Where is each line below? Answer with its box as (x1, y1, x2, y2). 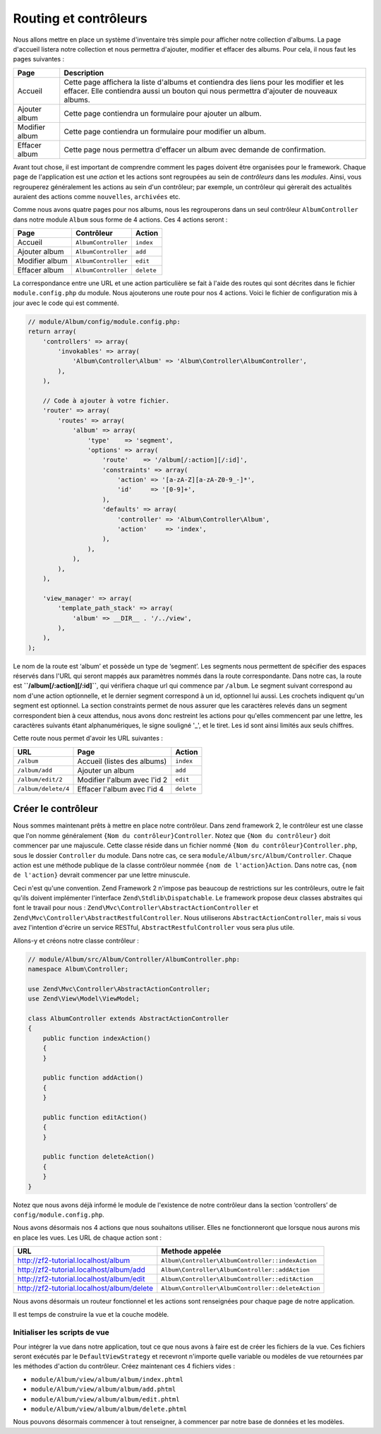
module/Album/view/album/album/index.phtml (30, 1375, 183, 1383)
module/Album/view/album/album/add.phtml (30, 1385, 176, 1394)
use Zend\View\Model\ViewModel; (28, 995, 140, 1003)
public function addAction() (42, 1074, 144, 1082)
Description (64, 68, 104, 78)
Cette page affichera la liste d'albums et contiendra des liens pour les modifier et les (64, 77, 344, 87)
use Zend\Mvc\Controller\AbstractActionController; (28, 985, 211, 993)
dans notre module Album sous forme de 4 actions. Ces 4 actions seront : (13, 215, 228, 224)
